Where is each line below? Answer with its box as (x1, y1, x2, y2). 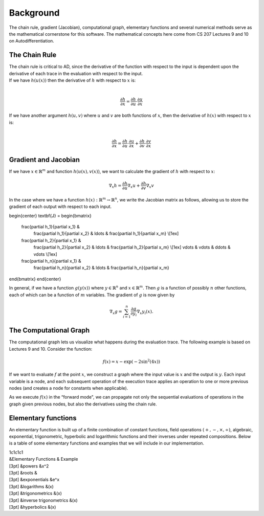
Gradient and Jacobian (9, 156, 80, 164)
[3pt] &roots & (9, 470, 38, 475)
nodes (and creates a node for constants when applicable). (9, 385, 128, 391)
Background (9, 7, 60, 18)
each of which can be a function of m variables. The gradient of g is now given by (9, 292, 175, 298)
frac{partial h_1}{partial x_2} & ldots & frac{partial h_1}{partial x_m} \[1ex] (33, 230, 179, 237)
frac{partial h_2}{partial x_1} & (21, 237, 81, 243)
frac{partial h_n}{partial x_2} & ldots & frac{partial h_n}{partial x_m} (33, 265, 170, 271)
